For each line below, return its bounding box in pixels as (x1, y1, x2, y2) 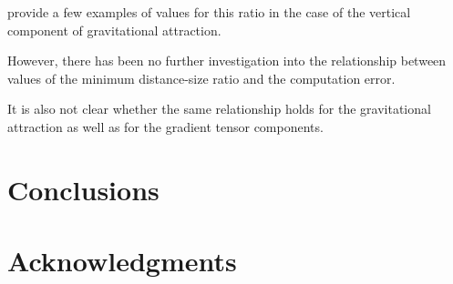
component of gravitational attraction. (7, 20, 221, 39)
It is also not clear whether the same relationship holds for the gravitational (7, 99, 431, 118)
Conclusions (7, 170, 160, 208)
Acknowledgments (7, 242, 237, 279)
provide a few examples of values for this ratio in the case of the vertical (7, 3, 411, 21)
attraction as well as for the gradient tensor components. (7, 117, 324, 136)
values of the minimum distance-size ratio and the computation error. (7, 68, 396, 87)
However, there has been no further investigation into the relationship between (7, 51, 447, 70)
